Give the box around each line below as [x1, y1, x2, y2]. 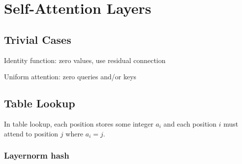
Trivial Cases [4, 32, 71, 47]
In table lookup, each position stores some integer [4, 118, 153, 129]
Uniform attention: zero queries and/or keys [4, 71, 137, 82]
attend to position [4, 128, 59, 138]
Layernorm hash [4, 149, 69, 162]
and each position [163, 118, 217, 129]
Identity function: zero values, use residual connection [4, 55, 166, 65]
